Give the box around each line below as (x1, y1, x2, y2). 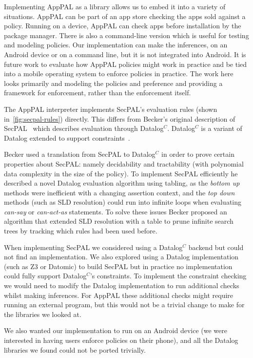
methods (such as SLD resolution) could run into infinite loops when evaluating (4, 197, 242, 207)
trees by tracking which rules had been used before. (4, 226, 157, 236)
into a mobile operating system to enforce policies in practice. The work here (4, 68, 234, 79)
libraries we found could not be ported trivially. (4, 344, 146, 355)
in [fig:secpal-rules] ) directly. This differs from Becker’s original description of (4, 113, 235, 124)
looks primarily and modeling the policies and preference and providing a (4, 78, 223, 88)
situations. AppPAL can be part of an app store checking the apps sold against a (4, 11, 246, 21)
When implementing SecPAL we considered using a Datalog (4, 242, 183, 252)
